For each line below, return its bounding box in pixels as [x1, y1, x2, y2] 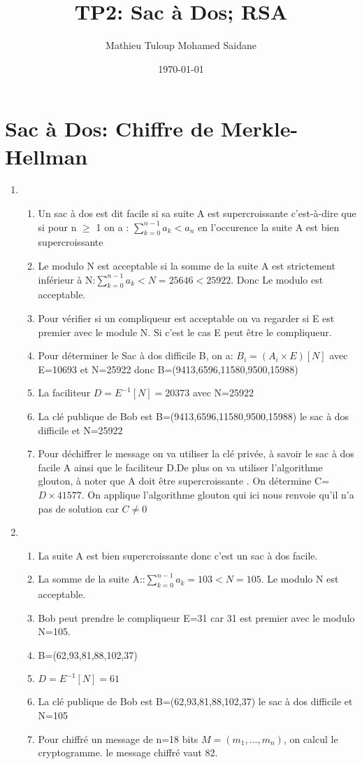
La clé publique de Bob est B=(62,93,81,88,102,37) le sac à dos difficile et [38, 694, 353, 709]
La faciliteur [38, 385, 91, 400]
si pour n [38, 219, 77, 234]
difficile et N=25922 [38, 422, 123, 437]
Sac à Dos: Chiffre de [5, 114, 214, 143]
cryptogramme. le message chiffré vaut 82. [38, 745, 218, 760]
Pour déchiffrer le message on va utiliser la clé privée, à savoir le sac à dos [38, 446, 354, 461]
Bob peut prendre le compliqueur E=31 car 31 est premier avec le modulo [38, 610, 355, 625]
